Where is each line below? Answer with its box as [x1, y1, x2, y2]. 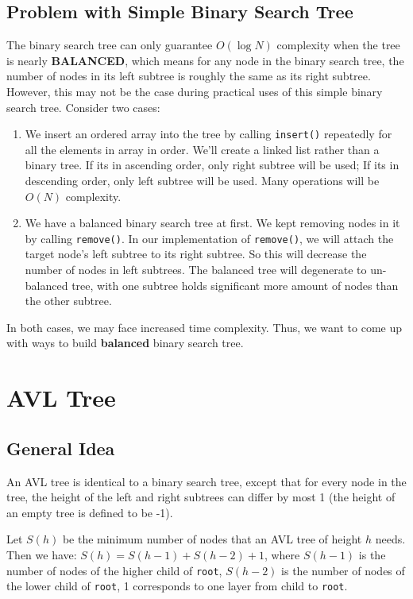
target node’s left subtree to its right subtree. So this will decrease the [25, 245, 367, 262]
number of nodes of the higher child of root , [6, 562, 222, 578]
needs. [375, 531, 406, 547]
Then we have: [6, 546, 77, 562]
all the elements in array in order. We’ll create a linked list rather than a [25, 141, 380, 157]
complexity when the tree [276, 37, 400, 53]
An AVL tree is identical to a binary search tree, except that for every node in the [6, 473, 407, 489]
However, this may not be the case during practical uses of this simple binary [6, 83, 383, 99]
